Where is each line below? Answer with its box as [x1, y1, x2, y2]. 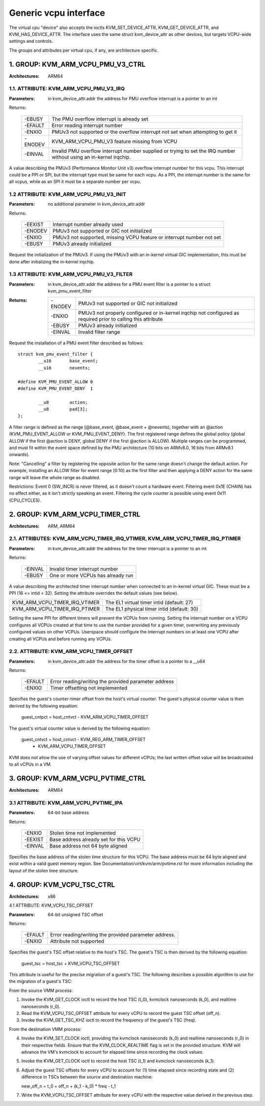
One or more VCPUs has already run [49, 572, 133, 579]
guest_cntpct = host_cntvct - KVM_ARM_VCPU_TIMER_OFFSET [21, 714, 149, 720]
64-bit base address [48, 809, 89, 816]
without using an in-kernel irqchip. [52, 153, 131, 160]
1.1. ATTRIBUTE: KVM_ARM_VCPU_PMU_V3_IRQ [9, 85, 125, 92]
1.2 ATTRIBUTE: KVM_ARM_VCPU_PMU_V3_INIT [9, 191, 126, 198]
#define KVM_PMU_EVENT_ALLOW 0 [18, 379, 93, 385]
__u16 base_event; [38, 358, 98, 364]
